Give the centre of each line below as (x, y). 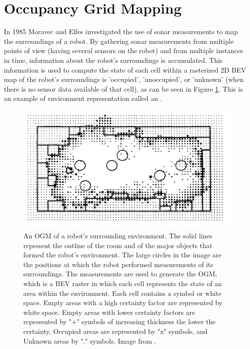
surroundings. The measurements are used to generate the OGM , (120, 274)
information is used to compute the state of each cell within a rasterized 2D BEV (125, 69)
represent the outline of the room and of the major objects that (118, 245)
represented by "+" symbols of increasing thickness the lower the (119, 321)
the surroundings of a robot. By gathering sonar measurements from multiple (119, 41)
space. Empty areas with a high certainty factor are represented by (123, 302)
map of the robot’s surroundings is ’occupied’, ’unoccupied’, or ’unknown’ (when (124, 79)
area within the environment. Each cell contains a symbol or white (123, 293)
